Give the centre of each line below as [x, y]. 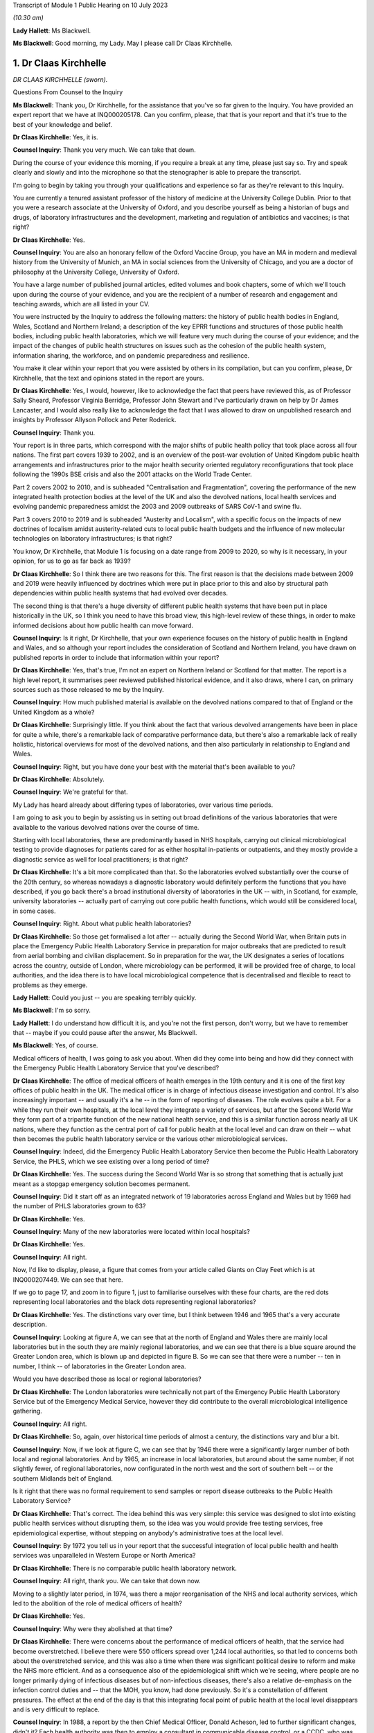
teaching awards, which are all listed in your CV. [81, 304]
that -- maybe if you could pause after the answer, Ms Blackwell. [105, 1033]
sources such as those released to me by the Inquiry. [88, 689]
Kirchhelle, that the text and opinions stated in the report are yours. [108, 378]
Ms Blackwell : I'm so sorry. [52, 1010]
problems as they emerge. [50, 985]
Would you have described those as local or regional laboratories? [107, 1379]
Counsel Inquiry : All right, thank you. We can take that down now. [107, 1581]
